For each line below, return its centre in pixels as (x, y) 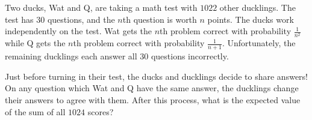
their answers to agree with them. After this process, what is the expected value (153, 99)
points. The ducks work (251, 19)
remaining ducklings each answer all (71, 56)
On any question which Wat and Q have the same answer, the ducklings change (152, 88)
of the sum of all (35, 111)
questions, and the (81, 19)
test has (19, 19)
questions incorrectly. (190, 56)
